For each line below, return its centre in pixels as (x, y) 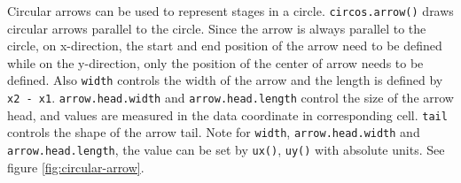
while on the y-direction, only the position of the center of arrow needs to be (215, 62)
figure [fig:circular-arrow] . (76, 167)
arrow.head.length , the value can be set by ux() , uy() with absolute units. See (226, 150)
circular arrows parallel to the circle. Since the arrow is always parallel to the (217, 28)
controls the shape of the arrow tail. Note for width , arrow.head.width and (214, 132)
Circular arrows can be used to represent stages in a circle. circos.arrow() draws (230, 11)
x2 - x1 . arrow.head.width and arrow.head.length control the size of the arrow (230, 98)
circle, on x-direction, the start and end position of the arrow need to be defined (225, 46)
